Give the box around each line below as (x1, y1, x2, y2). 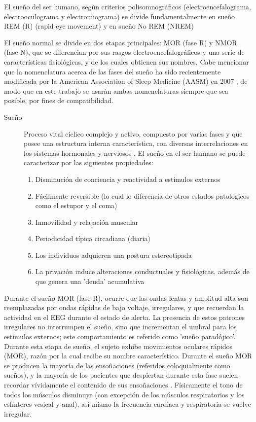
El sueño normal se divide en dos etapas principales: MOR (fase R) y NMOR (4, 37, 237, 47)
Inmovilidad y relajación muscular (35, 216, 139, 227)
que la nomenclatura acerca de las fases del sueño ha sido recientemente (4, 66, 221, 76)
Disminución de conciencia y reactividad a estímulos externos (35, 174, 220, 184)
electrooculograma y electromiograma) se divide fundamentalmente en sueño (4, 11, 235, 21)
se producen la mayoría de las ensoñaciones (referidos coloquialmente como (4, 360, 230, 370)
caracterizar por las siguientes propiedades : (24, 157, 153, 168)
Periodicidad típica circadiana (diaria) (35, 233, 150, 244)
